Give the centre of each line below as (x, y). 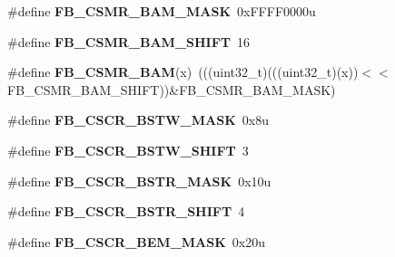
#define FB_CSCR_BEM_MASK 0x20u (137, 241)
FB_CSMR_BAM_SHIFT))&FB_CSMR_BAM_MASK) (172, 89)
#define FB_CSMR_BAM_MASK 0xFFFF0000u (162, 11)
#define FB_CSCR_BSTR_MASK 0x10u (139, 181)
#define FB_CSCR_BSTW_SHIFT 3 (128, 150)
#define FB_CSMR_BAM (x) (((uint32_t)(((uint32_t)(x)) (183, 72)
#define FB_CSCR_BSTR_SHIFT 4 (126, 211)
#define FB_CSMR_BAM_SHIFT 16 (129, 41)
